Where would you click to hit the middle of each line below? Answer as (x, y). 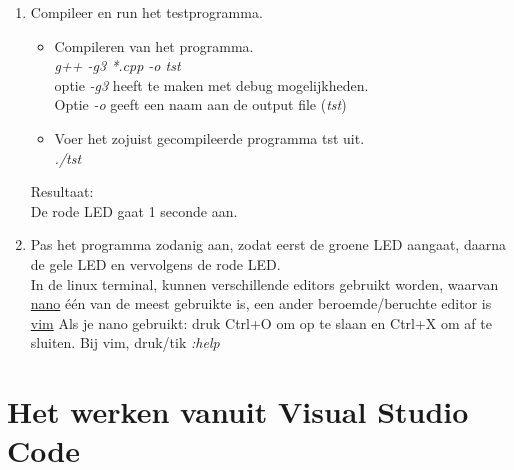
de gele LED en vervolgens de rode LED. (155, 263)
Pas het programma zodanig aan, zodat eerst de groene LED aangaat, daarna (268, 244)
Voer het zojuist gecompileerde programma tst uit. (209, 137)
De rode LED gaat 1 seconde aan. (134, 210)
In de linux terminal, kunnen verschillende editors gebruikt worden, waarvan (264, 283)
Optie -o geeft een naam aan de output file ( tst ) (200, 104)
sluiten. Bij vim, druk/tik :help (125, 342)
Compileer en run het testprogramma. (146, 12)
